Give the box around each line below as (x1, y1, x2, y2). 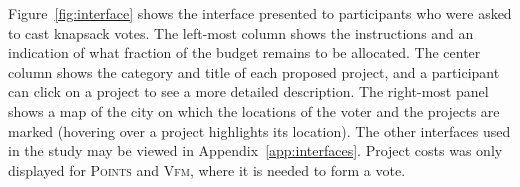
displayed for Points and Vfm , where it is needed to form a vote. (8, 159, 406, 180)
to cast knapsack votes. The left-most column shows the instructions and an (8, 22, 474, 43)
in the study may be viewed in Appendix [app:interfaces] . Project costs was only (8, 140, 503, 161)
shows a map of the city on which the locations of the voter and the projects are (8, 100, 500, 121)
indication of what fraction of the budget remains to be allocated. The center (8, 42, 481, 63)
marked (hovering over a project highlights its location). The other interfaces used (8, 120, 511, 141)
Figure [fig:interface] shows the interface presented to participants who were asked (8, 3, 512, 23)
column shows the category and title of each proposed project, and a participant (8, 61, 500, 82)
